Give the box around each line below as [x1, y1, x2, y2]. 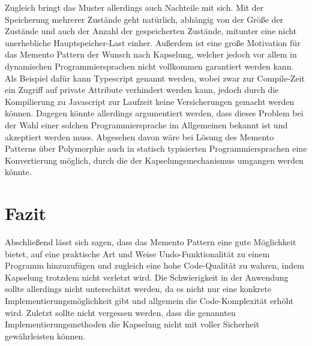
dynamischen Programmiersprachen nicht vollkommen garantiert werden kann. [5, 59, 294, 72]
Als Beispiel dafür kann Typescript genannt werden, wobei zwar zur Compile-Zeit [5, 71, 305, 84]
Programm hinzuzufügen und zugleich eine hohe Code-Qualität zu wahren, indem [5, 259, 304, 272]
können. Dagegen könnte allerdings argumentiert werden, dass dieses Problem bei [5, 107, 304, 119]
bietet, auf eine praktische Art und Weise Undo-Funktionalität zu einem [5, 247, 270, 260]
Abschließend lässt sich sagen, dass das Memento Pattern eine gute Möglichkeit [5, 236, 296, 248]
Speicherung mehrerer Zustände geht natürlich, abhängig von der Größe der [5, 13, 284, 25]
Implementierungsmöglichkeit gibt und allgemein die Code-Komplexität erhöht [5, 294, 294, 306]
